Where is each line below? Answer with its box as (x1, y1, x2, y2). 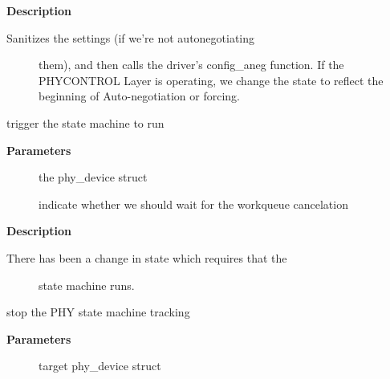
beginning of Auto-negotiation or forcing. (39, 88, 240, 104)
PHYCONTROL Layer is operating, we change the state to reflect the (39, 71, 384, 88)
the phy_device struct (39, 169, 148, 185)
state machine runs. (39, 276, 135, 293)
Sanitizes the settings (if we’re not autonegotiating (6, 29, 255, 46)
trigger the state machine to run (6, 114, 165, 131)
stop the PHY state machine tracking (6, 304, 190, 320)
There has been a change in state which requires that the (6, 249, 287, 266)
